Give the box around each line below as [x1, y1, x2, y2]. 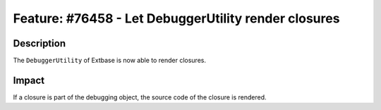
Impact [13, 74, 45, 86]
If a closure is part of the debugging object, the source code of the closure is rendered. [13, 92, 267, 102]
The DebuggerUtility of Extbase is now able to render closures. [13, 56, 206, 65]
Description [13, 37, 66, 49]
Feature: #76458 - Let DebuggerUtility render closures [13, 11, 340, 26]
